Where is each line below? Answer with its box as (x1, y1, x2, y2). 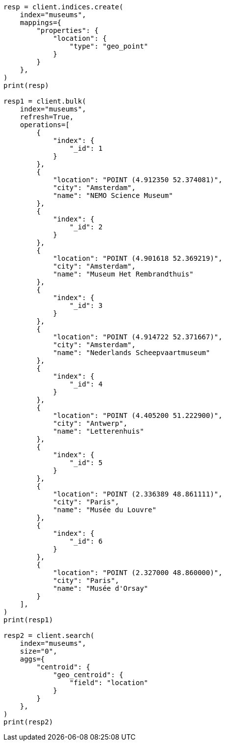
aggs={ (20, 655, 45, 663)
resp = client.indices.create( (3, 3, 124, 11)
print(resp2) (3, 718, 53, 726)
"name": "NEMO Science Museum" (53, 192, 173, 199)
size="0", (20, 647, 57, 655)
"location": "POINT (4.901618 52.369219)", (53, 254, 223, 262)
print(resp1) (3, 616, 53, 624)
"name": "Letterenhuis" (53, 427, 144, 435)
